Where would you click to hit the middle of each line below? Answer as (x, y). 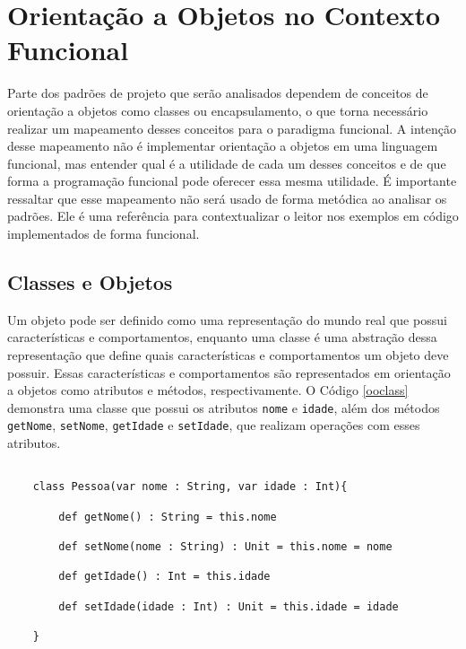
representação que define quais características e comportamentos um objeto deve (228, 355)
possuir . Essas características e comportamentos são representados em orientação (229, 372)
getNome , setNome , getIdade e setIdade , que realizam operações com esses (214, 425)
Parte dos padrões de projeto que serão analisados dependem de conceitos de (218, 93)
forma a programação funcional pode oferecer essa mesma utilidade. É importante (232, 181)
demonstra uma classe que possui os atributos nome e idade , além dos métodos (224, 407)
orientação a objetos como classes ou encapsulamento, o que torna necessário (218, 110)
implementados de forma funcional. (104, 234)
